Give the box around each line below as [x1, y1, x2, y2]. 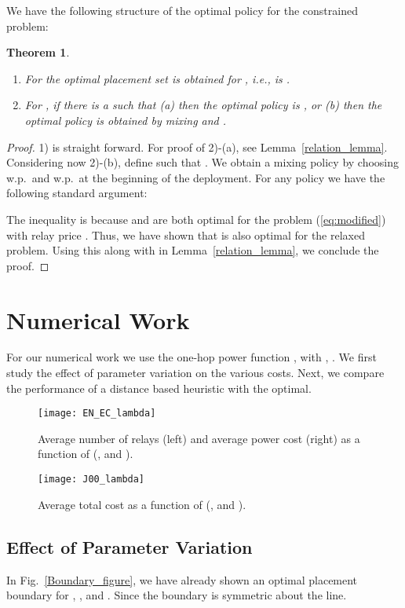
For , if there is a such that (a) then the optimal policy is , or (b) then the [24, 97, 382, 113]
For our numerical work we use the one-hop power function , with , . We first [6, 349, 377, 365]
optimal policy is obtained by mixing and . [24, 112, 227, 128]
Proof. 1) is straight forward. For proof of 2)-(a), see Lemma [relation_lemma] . [6, 138, 388, 155]
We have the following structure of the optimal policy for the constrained [6, 2, 358, 18]
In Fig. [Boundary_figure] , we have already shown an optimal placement [6, 571, 358, 588]
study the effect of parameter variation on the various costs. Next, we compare [6, 364, 385, 381]
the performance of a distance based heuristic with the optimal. [6, 379, 312, 396]
